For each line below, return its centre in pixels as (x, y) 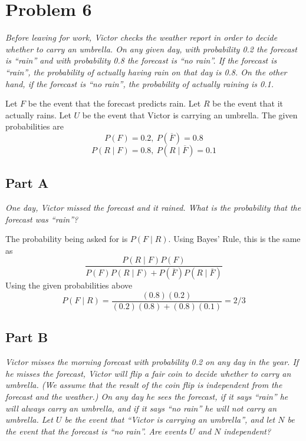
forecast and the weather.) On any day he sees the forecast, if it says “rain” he (147, 396)
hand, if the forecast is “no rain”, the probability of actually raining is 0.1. (139, 83)
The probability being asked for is (67, 239)
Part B (27, 337)
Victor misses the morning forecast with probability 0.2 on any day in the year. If (152, 362)
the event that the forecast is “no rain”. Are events (96, 431)
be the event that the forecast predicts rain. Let (114, 103)
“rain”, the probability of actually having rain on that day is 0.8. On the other (146, 72)
